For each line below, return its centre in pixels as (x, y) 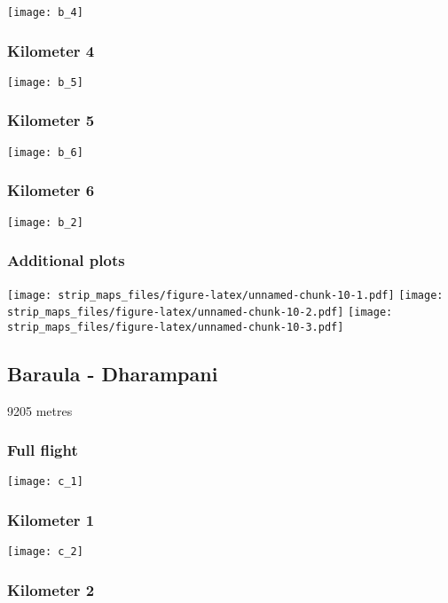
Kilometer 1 (51, 520)
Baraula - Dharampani (113, 373)
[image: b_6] (45, 152)
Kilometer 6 (51, 190)
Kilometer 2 (51, 589)
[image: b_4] (45, 12)
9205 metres (40, 410)
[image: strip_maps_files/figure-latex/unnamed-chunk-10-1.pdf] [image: (225, 295)
